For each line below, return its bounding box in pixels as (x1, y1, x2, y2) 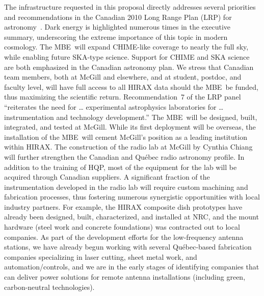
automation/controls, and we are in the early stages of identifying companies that (4, 261, 259, 272)
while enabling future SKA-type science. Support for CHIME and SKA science (4, 51, 250, 62)
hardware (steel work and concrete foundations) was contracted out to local (4, 221, 240, 232)
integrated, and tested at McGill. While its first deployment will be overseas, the (4, 121, 256, 132)
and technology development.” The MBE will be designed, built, (56, 111, 257, 122)
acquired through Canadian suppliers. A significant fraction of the (4, 171, 210, 182)
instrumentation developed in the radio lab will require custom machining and (4, 181, 248, 192)
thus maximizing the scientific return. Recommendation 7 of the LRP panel (4, 91, 241, 102)
